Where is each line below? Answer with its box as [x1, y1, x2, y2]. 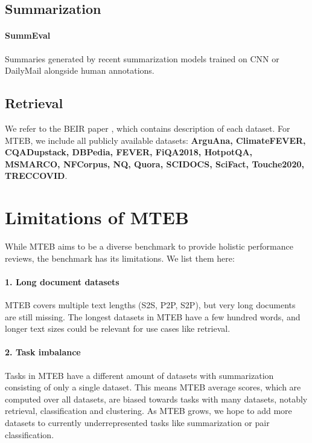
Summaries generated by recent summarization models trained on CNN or [5, 52, 279, 65]
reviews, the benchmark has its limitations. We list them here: [5, 251, 235, 264]
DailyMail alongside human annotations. [5, 64, 154, 77]
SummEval [5, 29, 51, 42]
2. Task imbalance [5, 346, 81, 358]
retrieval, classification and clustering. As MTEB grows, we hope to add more [5, 404, 292, 417]
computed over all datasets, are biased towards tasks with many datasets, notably [5, 392, 308, 405]
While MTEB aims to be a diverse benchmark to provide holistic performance [5, 240, 293, 253]
